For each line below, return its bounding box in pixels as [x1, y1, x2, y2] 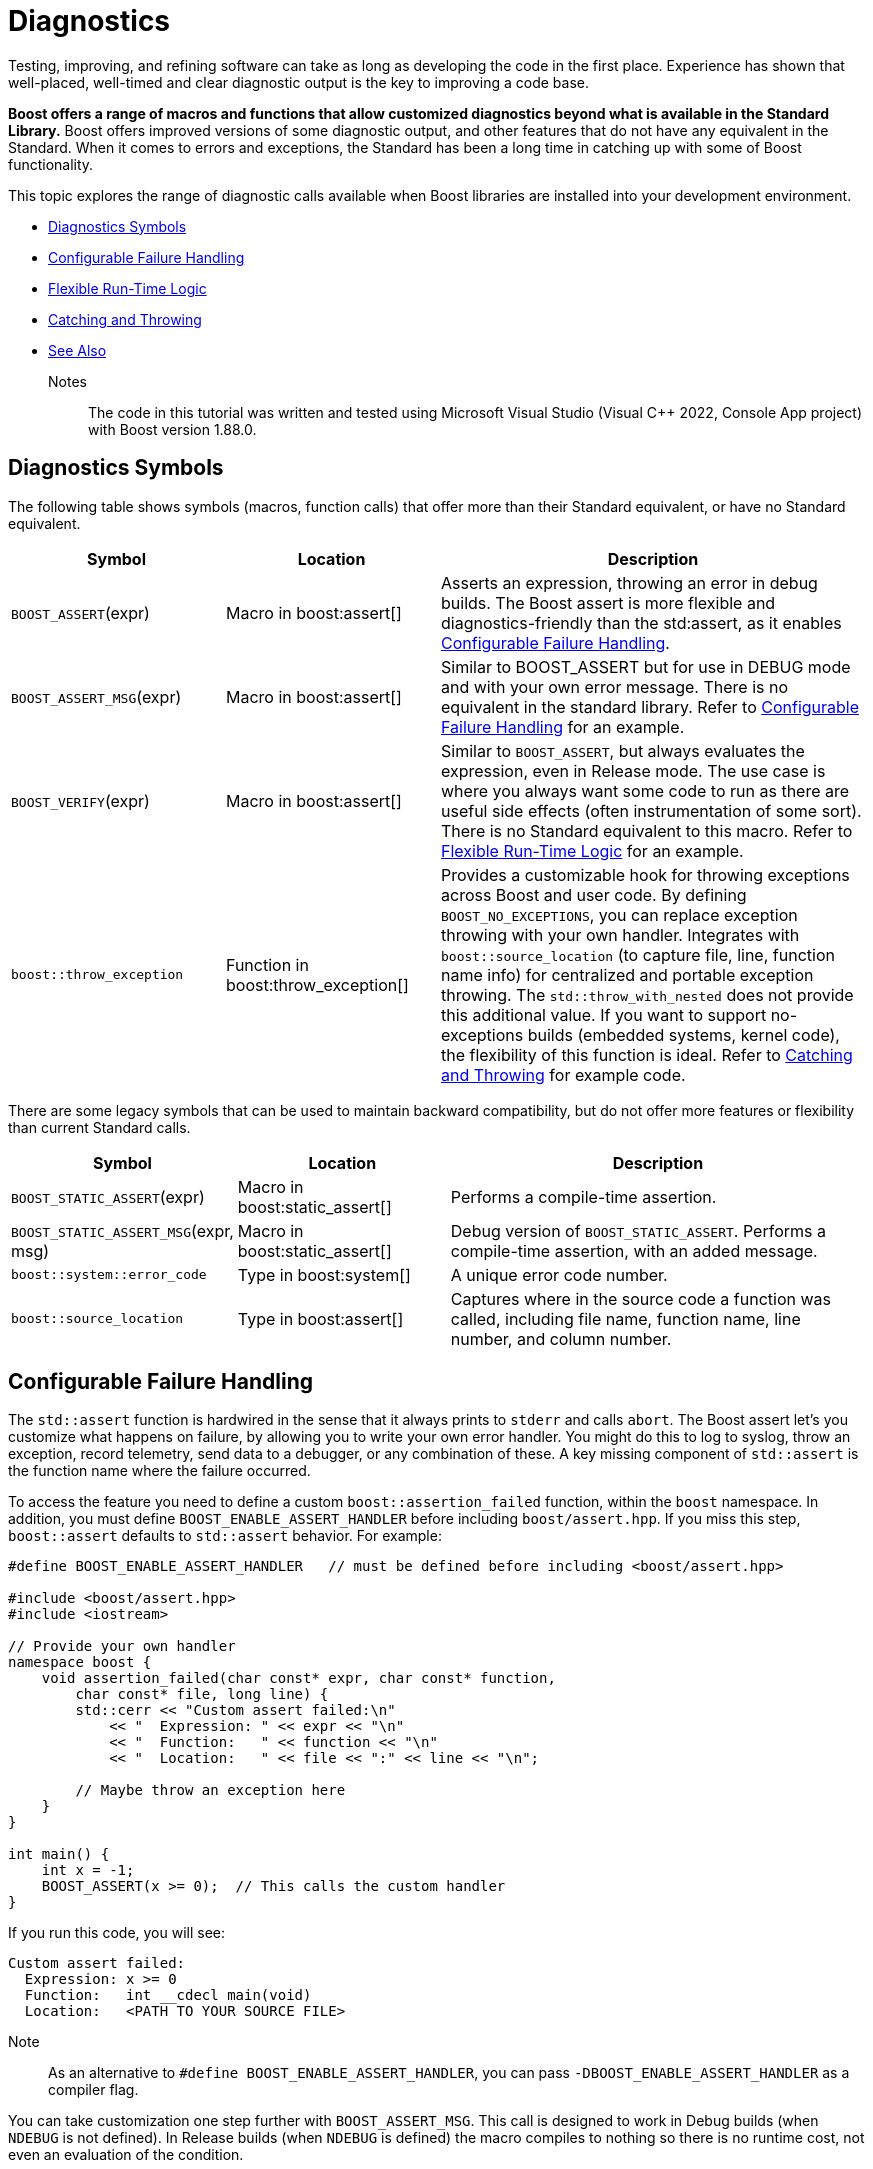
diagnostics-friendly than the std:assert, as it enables [441, 612, 842, 633]
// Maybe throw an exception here [75, 1782, 346, 1799]
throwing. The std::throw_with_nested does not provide [441, 984, 854, 1005]
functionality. [8, 155, 94, 173]
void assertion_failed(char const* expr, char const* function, [41, 1670, 556, 1687]
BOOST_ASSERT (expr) [11, 602, 150, 623]
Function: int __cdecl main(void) [24, 1987, 312, 2004]
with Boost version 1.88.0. [88, 420, 257, 438]
